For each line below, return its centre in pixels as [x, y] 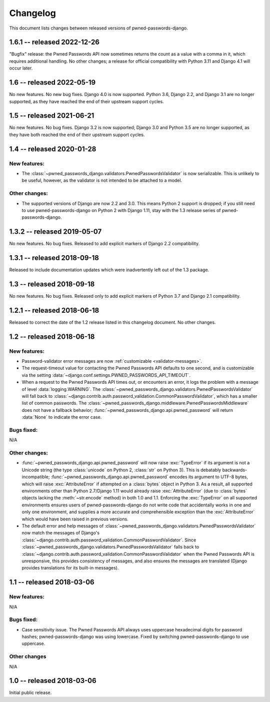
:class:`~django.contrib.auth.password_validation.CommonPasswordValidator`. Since [109, 540]
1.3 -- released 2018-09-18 [52, 284]
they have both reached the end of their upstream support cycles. [77, 135]
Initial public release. [30, 692]
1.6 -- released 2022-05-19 [52, 83]
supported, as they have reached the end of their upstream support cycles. [87, 101]
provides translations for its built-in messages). [70, 568]
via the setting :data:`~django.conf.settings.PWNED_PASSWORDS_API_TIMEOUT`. [106, 375]
